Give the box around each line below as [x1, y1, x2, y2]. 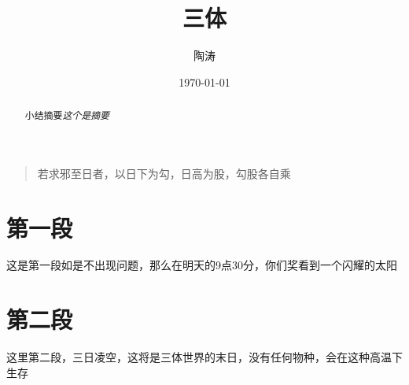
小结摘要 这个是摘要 [24, 109, 109, 122]
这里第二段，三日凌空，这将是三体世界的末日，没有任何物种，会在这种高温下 [6, 349, 403, 365]
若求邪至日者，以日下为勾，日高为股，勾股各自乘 [37, 165, 291, 181]
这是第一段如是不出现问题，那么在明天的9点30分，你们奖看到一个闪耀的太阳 [6, 257, 397, 273]
